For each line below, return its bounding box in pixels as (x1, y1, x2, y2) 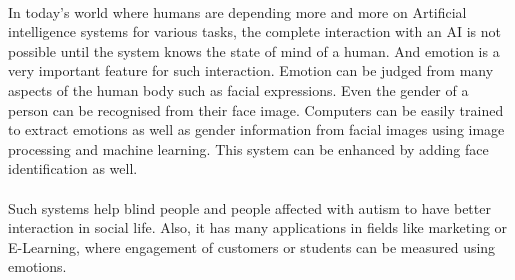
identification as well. (8, 158, 138, 179)
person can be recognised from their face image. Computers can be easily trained (8, 99, 504, 120)
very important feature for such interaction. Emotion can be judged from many (8, 60, 494, 81)
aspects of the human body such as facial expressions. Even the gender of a (8, 79, 469, 100)
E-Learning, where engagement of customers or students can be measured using (8, 236, 496, 257)
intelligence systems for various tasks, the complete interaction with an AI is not (8, 21, 501, 42)
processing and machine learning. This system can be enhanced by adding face (8, 138, 489, 159)
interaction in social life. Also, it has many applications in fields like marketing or (8, 217, 508, 238)
